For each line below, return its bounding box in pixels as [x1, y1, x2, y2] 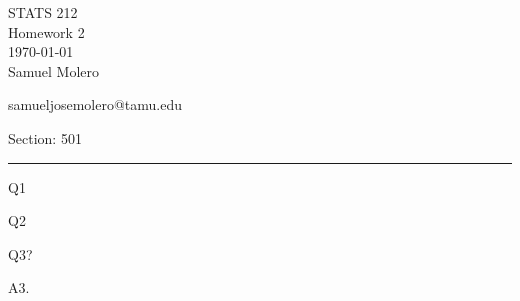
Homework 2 [8, 21, 85, 42]
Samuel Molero [8, 60, 100, 81]
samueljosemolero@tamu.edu [8, 94, 183, 115]
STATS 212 [8, 2, 78, 22]
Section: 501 [8, 127, 82, 148]
